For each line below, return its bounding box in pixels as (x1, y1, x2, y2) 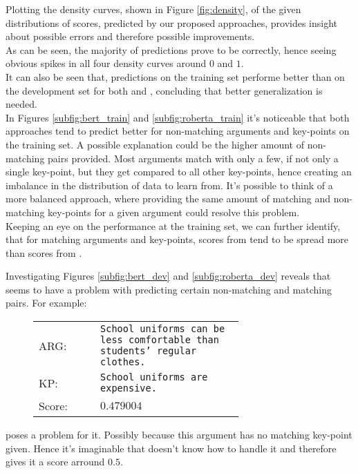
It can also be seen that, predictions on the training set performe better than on (6, 69, 345, 84)
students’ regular (100, 345, 197, 357)
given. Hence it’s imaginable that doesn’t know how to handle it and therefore (6, 441, 337, 455)
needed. (6, 97, 37, 111)
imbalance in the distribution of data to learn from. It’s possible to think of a (6, 177, 333, 192)
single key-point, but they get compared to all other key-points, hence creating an (6, 164, 352, 179)
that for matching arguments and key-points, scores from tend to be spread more (6, 232, 349, 247)
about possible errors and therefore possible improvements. (6, 29, 255, 44)
